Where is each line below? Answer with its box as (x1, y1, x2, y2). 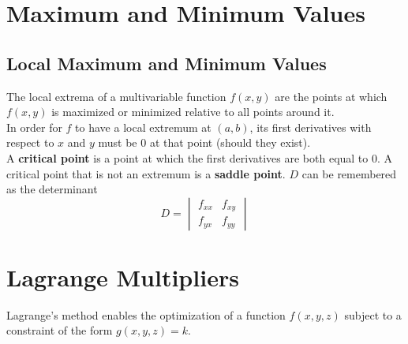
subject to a (344, 306, 402, 323)
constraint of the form (6, 322, 113, 338)
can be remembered (301, 165, 397, 181)
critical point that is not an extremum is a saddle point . (6, 165, 286, 181)
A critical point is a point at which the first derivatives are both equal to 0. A (6, 149, 393, 166)
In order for (6, 118, 62, 135)
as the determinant (6, 181, 98, 197)
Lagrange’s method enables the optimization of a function (6, 306, 286, 323)
